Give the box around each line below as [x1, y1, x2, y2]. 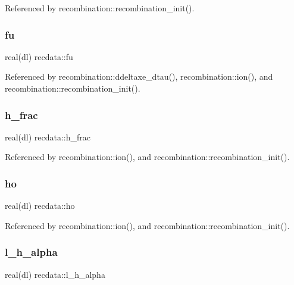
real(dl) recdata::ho [5, 199, 75, 212]
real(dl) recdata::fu [5, 50, 73, 62]
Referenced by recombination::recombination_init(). [5, 2, 195, 14]
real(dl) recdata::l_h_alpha [5, 268, 105, 280]
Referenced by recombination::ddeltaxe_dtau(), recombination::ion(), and [5, 70, 273, 83]
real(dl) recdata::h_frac [5, 130, 91, 143]
